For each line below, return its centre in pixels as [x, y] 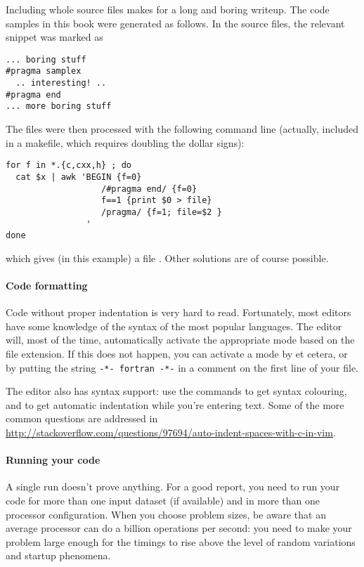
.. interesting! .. [61, 83]
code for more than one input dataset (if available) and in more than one [163, 501]
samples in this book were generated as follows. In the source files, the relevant [175, 23]
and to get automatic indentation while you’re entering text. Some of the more [175, 404]
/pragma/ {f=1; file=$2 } [162, 212]
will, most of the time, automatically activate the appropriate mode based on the [180, 340]
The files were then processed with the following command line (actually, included [182, 129]
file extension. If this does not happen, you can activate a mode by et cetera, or [177, 354]
